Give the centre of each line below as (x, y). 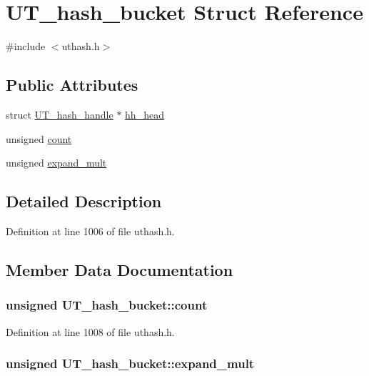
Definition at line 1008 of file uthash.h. (90, 331)
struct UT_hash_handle (60, 114)
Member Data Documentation (120, 269)
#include (26, 46)
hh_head (145, 114)
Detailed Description (84, 201)
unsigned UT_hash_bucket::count (107, 305)
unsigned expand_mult (56, 163)
